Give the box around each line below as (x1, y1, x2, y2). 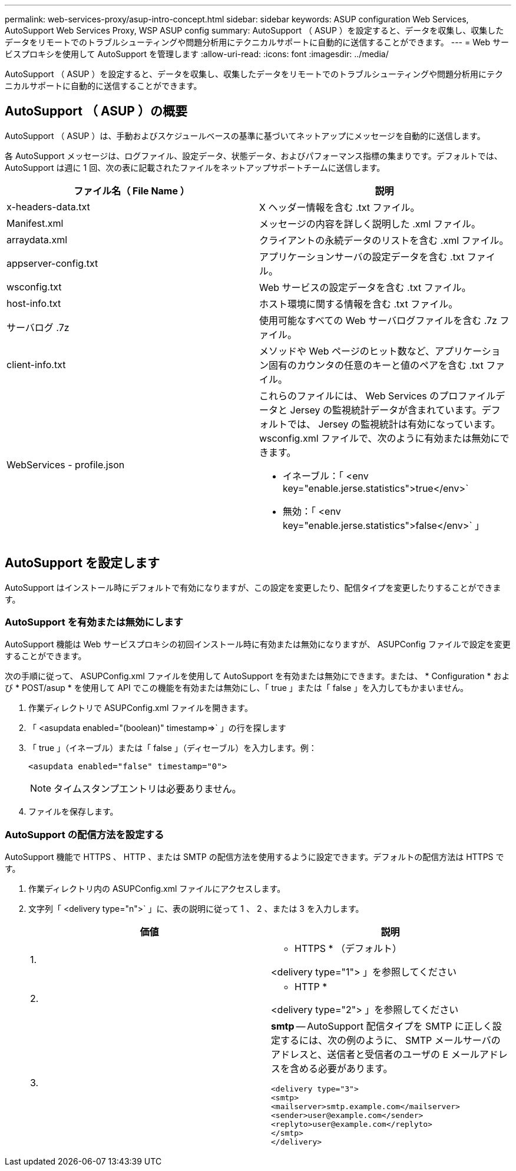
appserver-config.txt (6, 257, 98, 269)
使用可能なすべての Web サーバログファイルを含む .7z (259, 314, 497, 326)
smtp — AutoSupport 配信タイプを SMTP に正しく (271, 1020, 492, 1033)
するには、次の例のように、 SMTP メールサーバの (280, 1034, 501, 1047)
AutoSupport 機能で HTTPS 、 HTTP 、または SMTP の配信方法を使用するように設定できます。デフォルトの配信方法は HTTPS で (5, 852, 504, 862)
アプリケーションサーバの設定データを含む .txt (259, 250, 465, 263)
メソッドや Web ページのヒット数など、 (259, 345, 435, 357)
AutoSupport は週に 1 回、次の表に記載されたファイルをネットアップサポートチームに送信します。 (5, 162, 385, 173)
